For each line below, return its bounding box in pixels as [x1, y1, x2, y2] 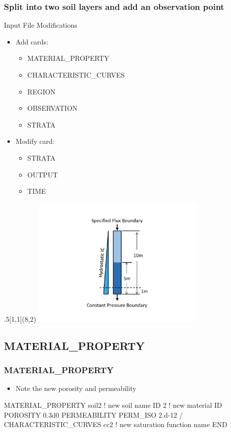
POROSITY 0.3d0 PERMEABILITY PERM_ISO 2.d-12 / [4, 409, 183, 420]
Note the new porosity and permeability [15, 383, 136, 393]
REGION [27, 86, 56, 96]
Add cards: [15, 36, 49, 46]
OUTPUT [27, 169, 58, 179]
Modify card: [15, 136, 55, 146]
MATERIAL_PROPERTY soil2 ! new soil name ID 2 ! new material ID [4, 399, 222, 410]
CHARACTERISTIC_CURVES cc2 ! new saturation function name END [4, 419, 228, 430]
